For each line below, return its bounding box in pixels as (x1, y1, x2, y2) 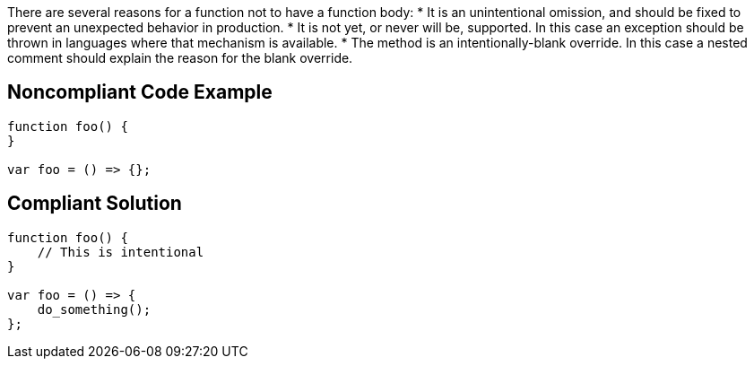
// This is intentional (37, 244, 204, 259)
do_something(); (37, 301, 152, 317)
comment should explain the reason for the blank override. (7, 50, 353, 65)
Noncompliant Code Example (7, 81, 273, 104)
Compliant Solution (7, 192, 182, 215)
